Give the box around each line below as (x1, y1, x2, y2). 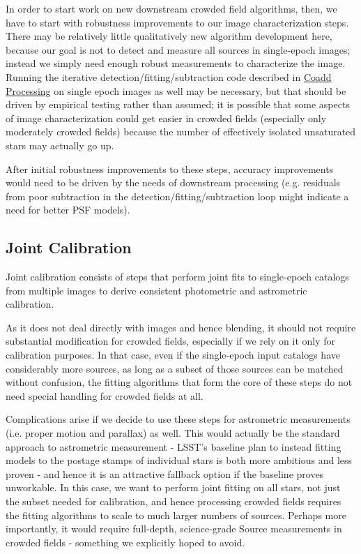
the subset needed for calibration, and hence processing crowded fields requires (6, 494, 341, 509)
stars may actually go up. (6, 137, 114, 152)
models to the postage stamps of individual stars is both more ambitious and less (6, 453, 353, 467)
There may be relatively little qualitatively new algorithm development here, (6, 29, 332, 43)
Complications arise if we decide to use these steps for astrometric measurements (6, 412, 351, 426)
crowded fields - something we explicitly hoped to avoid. (6, 534, 245, 549)
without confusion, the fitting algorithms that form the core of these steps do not (6, 375, 353, 389)
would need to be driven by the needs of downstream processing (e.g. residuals (6, 175, 341, 190)
